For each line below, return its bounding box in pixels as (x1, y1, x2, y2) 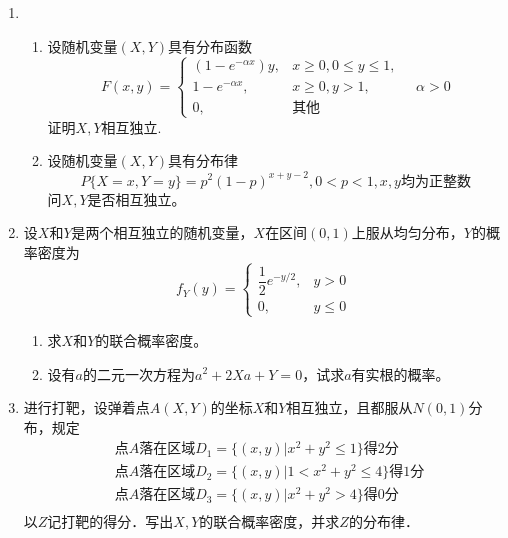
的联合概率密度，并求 (199, 511, 340, 532)
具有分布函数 (168, 35, 253, 56)
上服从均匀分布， (351, 222, 464, 243)
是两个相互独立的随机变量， (71, 222, 254, 243)
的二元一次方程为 (83, 363, 195, 384)
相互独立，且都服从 (286, 397, 413, 418)
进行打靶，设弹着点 (23, 397, 150, 418)
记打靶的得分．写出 (47, 511, 174, 532)
